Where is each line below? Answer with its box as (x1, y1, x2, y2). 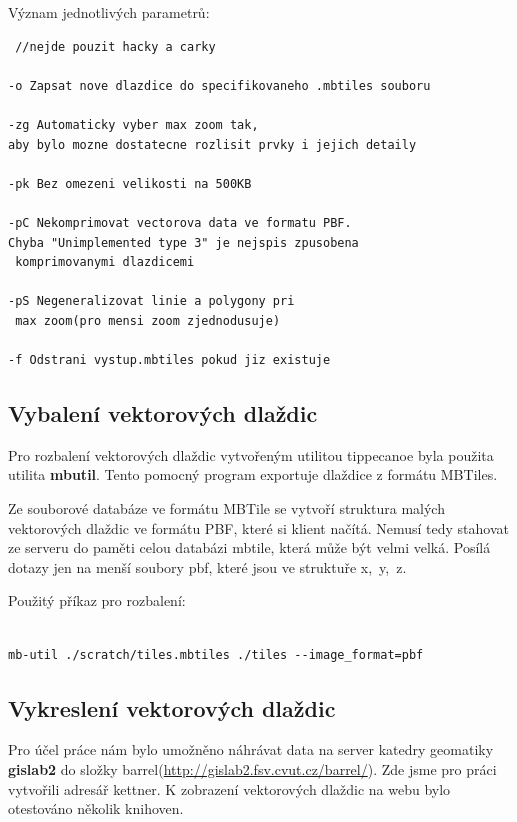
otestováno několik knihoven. (8, 798, 184, 819)
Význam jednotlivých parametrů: (8, 2, 210, 22)
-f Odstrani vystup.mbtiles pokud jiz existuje (8, 353, 331, 368)
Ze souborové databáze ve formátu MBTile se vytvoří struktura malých (8, 498, 445, 519)
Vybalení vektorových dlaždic (8, 398, 318, 429)
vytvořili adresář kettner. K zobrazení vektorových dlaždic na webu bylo (8, 778, 451, 799)
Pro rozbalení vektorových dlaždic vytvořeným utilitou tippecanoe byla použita (8, 444, 494, 465)
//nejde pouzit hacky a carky (15, 39, 216, 54)
